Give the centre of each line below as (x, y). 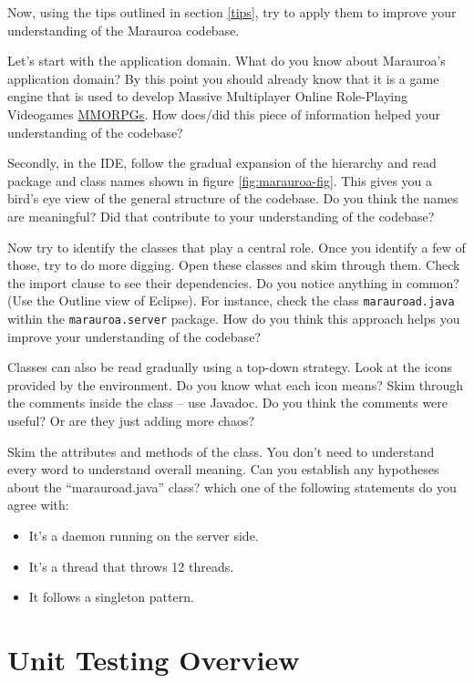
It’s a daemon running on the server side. (144, 535)
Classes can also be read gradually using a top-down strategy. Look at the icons (230, 367)
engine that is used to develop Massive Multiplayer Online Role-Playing (208, 96)
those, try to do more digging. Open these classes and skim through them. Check (234, 265)
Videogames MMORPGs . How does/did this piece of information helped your (224, 114)
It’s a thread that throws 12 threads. (131, 566)
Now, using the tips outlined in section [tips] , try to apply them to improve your (232, 12)
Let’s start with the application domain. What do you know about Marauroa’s (227, 61)
